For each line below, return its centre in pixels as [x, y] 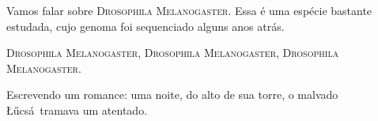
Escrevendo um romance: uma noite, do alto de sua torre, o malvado [172, 95]
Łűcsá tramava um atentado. [77, 110]
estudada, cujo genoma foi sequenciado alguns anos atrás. [146, 26]
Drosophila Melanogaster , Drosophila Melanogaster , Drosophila [173, 53]
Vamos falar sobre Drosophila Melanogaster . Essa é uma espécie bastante [189, 10]
